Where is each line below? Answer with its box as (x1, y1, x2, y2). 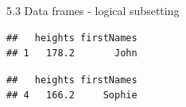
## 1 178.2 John (6, 48, 138, 59)
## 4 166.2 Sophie (6, 90, 138, 101)
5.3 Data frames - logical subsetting (6, 2, 180, 18)
